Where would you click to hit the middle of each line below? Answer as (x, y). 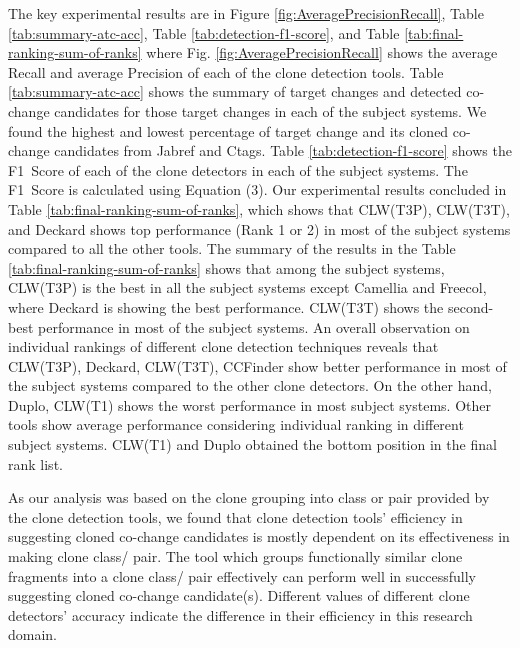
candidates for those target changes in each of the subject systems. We (270, 110)
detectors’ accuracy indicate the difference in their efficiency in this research (240, 614)
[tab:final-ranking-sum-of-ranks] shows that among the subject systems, (226, 267)
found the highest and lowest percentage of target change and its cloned (228, 130)
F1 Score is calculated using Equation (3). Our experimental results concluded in (257, 189)
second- (470, 306)
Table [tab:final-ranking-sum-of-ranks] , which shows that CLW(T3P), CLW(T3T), (259, 208)
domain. (33, 634)
